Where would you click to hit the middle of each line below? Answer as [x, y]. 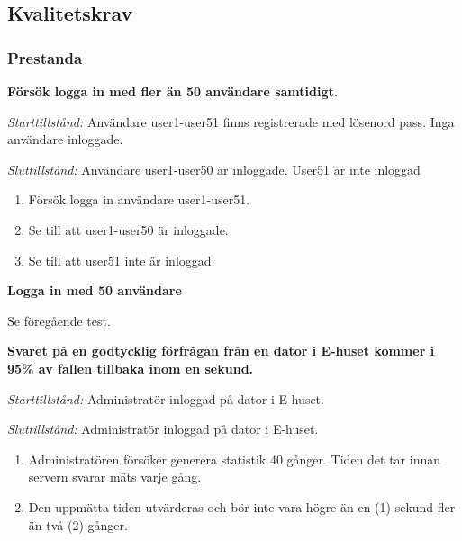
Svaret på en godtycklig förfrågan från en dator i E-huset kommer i [221, 351]
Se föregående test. [59, 320]
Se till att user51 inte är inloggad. [122, 260]
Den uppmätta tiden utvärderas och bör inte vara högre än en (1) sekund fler [242, 506]
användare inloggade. [65, 139]
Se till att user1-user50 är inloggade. [128, 229]
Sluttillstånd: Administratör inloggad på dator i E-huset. [163, 429]
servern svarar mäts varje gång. [115, 477]
